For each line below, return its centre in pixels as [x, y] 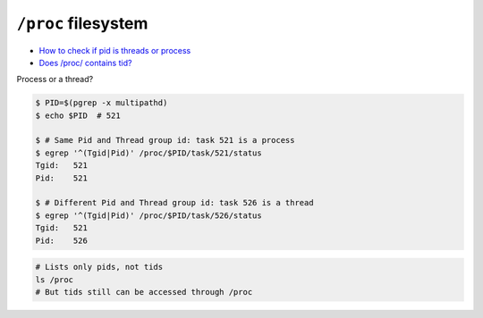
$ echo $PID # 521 [78, 115]
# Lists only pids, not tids [99, 267]
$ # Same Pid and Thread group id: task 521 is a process [165, 140]
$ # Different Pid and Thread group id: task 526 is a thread [174, 203]
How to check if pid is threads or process [115, 50]
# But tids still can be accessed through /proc [144, 292]
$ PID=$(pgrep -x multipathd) [102, 103]
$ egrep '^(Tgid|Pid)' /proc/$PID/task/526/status [149, 215]
